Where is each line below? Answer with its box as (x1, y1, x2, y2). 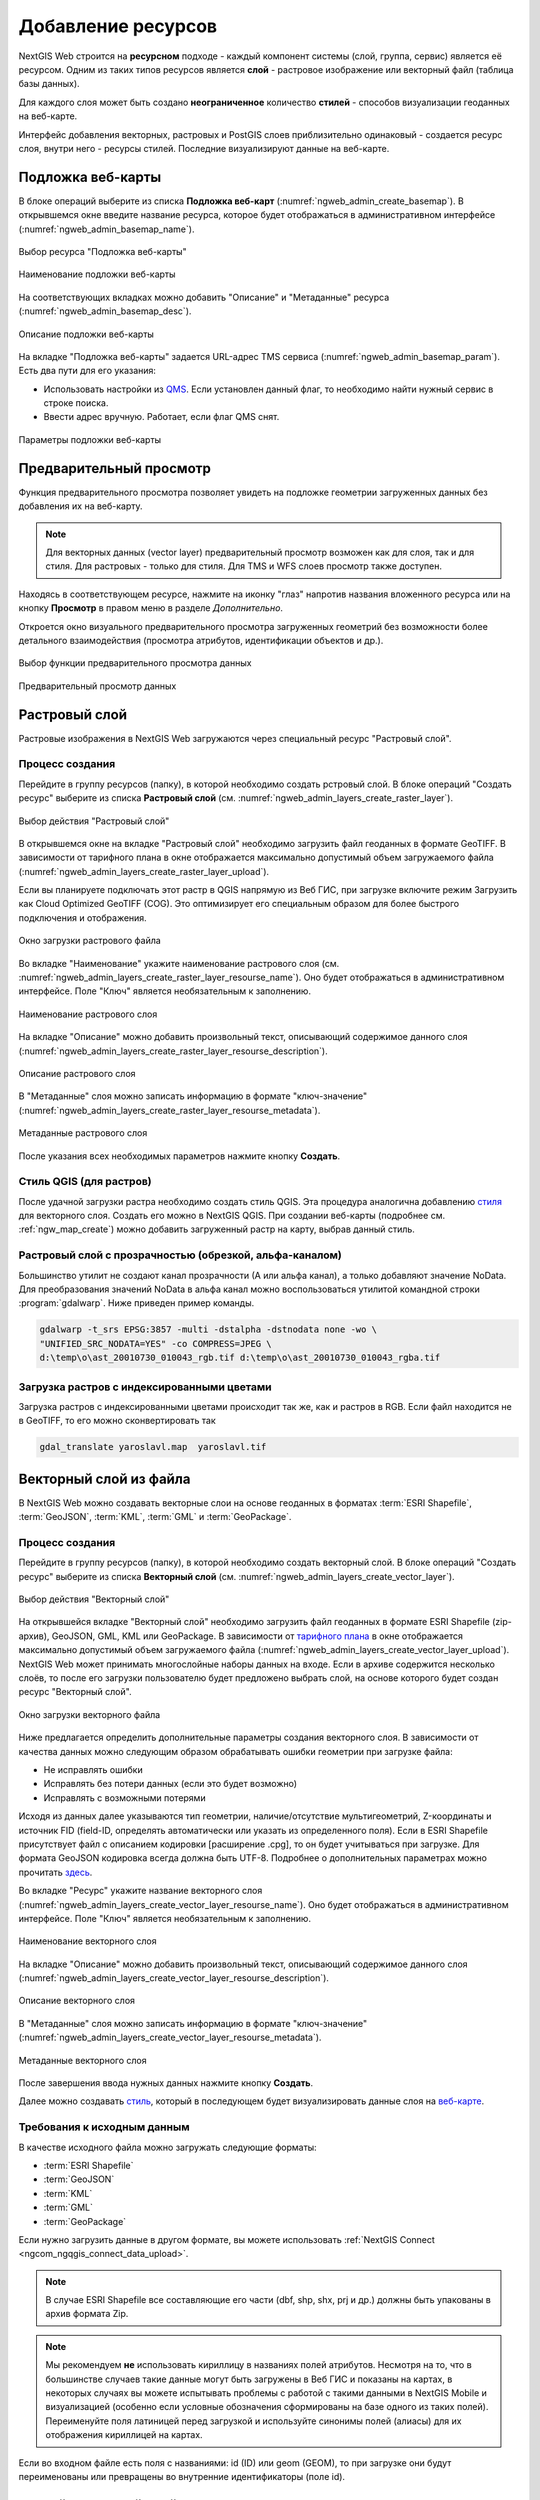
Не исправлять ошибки (43, 1763, 144, 1775)
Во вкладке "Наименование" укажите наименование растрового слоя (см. (18, 957, 340, 969)
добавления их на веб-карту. (18, 500, 144, 512)
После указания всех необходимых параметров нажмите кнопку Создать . (18, 1150, 340, 1162)
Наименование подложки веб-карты (18, 268, 176, 280)
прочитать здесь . (18, 1866, 93, 1878)
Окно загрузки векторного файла (18, 1708, 161, 1720)
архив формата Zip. (45, 2308, 129, 2320)
